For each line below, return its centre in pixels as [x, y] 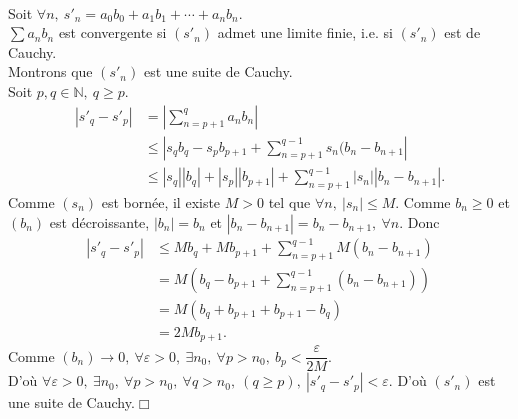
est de [462, 32]
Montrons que [50, 71]
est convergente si [112, 32]
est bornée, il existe [161, 201]
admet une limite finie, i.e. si [305, 32]
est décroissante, [99, 221]
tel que [289, 201]
